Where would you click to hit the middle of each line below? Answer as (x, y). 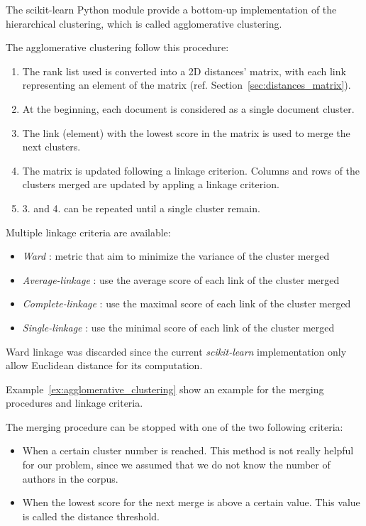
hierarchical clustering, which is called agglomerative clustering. (144, 23)
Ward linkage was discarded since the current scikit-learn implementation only (176, 351)
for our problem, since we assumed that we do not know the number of (176, 465)
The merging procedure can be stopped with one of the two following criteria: (174, 426)
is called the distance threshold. (91, 516)
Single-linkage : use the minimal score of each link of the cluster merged (178, 327)
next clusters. (51, 147)
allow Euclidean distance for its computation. (104, 365)
